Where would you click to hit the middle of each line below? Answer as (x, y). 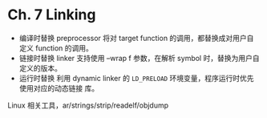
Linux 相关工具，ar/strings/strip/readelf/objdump (88, 105)
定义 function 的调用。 (56, 48)
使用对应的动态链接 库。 (59, 88)
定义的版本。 (40, 68)
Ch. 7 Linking (52, 15)
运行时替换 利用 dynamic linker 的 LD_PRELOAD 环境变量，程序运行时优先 (136, 78)
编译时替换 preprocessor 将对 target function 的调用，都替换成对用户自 (136, 38)
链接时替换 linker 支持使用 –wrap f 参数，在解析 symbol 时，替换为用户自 (139, 58)
